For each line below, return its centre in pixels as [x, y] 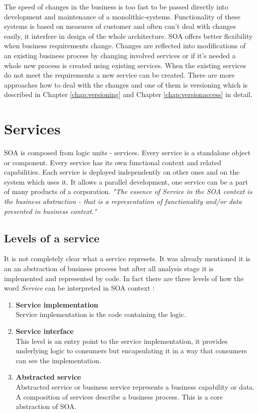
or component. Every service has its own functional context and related [113, 162]
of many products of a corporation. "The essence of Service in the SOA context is [128, 191]
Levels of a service [52, 238]
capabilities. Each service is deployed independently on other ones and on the [122, 172]
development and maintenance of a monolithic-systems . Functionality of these [122, 16]
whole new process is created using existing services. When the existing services [125, 65]
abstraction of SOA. [46, 406]
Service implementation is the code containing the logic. [101, 314]
